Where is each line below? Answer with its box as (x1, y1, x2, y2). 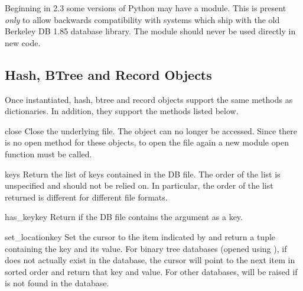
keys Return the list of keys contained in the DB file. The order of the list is (5, 167, 281, 180)
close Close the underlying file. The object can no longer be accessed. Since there (5, 124, 298, 137)
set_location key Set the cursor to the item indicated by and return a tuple (5, 230, 276, 242)
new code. (5, 36, 41, 48)
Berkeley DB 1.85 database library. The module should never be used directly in (5, 25, 296, 37)
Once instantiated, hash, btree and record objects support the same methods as (5, 93, 293, 105)
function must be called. (5, 147, 92, 160)
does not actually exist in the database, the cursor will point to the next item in (5, 254, 295, 266)
